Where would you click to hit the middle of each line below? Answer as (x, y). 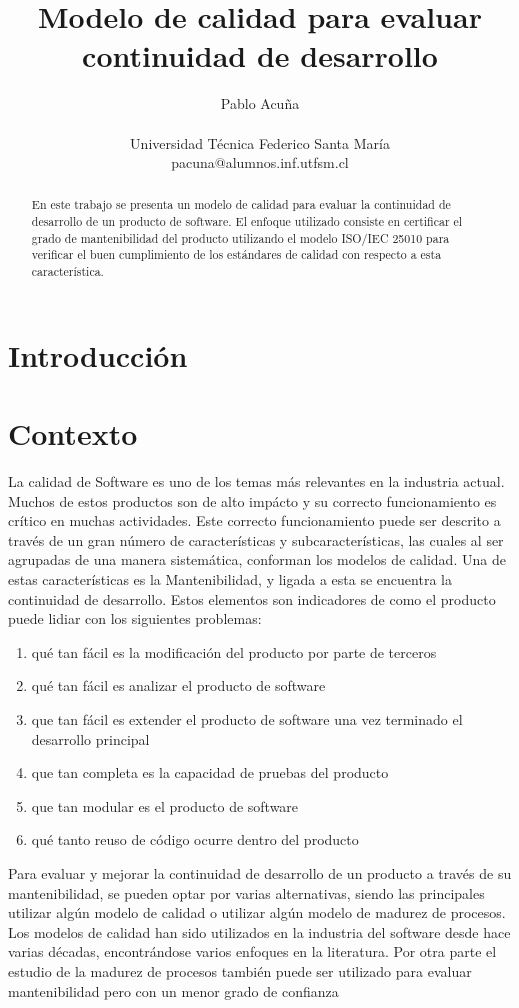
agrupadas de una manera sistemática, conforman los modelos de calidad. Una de (257, 559)
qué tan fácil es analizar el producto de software (178, 685)
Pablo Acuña (260, 103)
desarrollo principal (90, 738)
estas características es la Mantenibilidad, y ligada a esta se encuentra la (230, 579)
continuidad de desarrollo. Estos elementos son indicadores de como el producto (252, 598)
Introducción (98, 354)
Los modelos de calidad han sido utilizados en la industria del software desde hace (259, 931)
